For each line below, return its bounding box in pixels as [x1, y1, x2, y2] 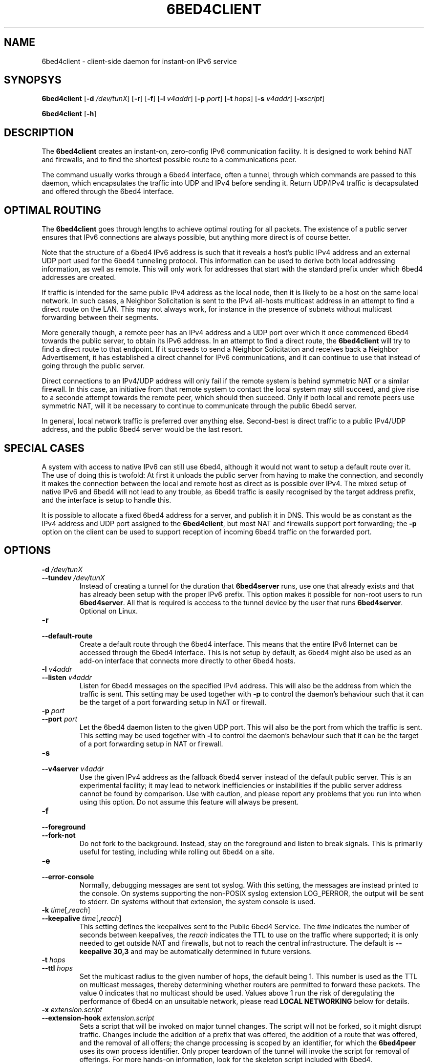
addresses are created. [42, 273, 116, 282]
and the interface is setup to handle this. [42, 495, 171, 504]
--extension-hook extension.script [42, 1013, 154, 1022]
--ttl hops [42, 963, 73, 972]
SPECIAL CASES [4, 442, 85, 454]
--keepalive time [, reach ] [42, 914, 122, 922]
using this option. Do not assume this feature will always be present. [79, 797, 299, 806]
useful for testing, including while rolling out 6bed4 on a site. [79, 847, 275, 856]
